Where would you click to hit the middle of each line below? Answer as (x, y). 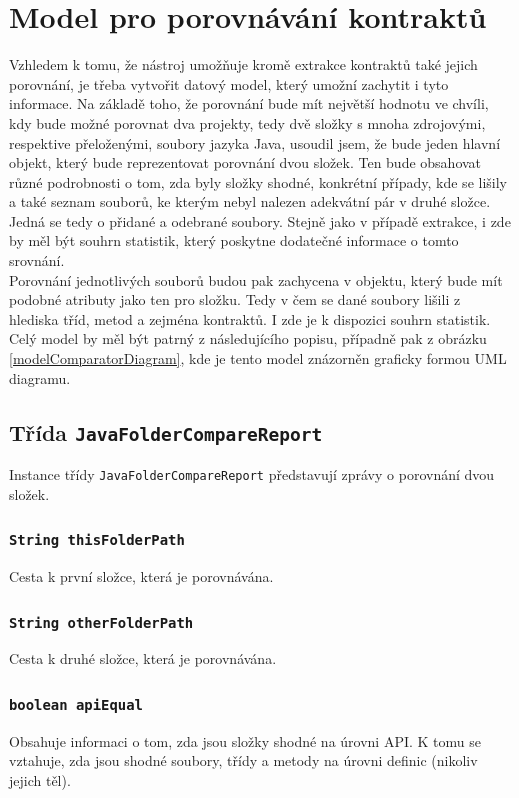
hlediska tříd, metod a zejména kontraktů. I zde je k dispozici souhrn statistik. (250, 318)
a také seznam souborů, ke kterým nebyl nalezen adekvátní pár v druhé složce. (250, 201)
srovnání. (37, 260)
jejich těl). (40, 779)
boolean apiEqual (76, 704)
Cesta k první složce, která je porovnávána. (141, 576)
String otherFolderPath (101, 622)
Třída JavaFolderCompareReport (166, 431)
